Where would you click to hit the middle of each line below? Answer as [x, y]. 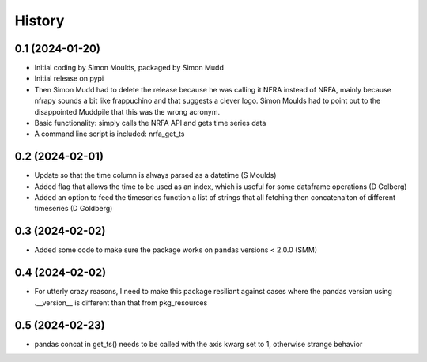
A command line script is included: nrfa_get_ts [110, 134]
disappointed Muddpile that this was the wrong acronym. [127, 111]
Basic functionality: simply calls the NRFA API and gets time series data [150, 123]
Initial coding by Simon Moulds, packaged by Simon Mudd [129, 68]
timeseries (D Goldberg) [74, 209]
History [40, 21]
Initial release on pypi [69, 78]
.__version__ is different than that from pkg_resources [121, 302]
